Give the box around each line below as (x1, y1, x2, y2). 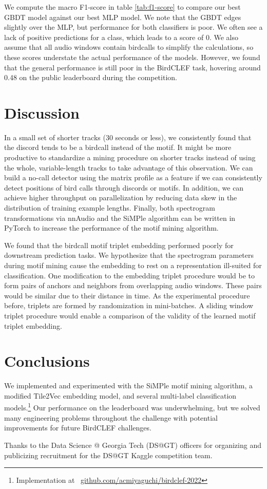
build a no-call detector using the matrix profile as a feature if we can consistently (4, 172, 262, 183)
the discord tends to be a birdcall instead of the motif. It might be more (4, 142, 232, 153)
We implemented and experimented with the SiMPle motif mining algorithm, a (4, 380, 253, 391)
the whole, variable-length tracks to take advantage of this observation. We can (4, 162, 253, 173)
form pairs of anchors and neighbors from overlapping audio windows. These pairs (4, 280, 262, 291)
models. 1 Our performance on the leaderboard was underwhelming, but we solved (4, 401, 260, 413)
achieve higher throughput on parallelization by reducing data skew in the (4, 192, 237, 203)
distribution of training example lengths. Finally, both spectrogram (4, 202, 215, 213)
